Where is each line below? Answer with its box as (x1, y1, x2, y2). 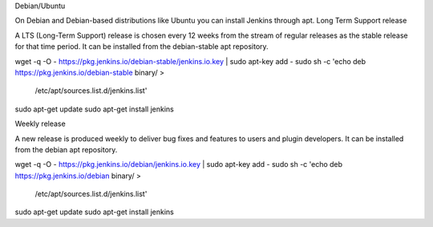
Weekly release (14, 119, 66, 128)
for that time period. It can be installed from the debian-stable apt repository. (14, 42, 269, 51)
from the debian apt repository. (14, 144, 118, 154)
